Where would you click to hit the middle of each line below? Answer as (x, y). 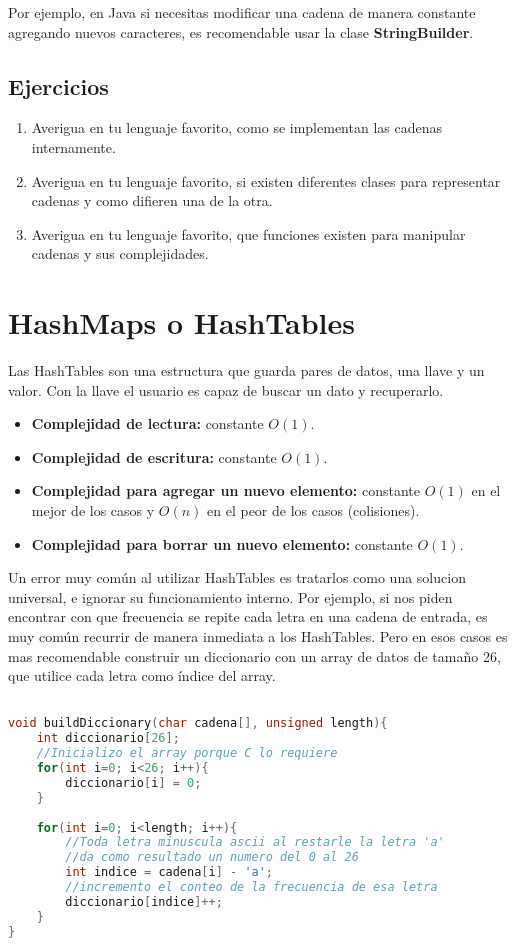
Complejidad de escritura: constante (154, 456)
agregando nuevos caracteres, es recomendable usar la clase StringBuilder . (241, 31)
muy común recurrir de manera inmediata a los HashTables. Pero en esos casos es (258, 636)
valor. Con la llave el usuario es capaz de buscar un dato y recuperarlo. (226, 389)
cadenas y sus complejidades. (120, 253)
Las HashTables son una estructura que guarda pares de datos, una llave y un (246, 370)
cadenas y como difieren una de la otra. (152, 200)
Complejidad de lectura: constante (147, 423)
